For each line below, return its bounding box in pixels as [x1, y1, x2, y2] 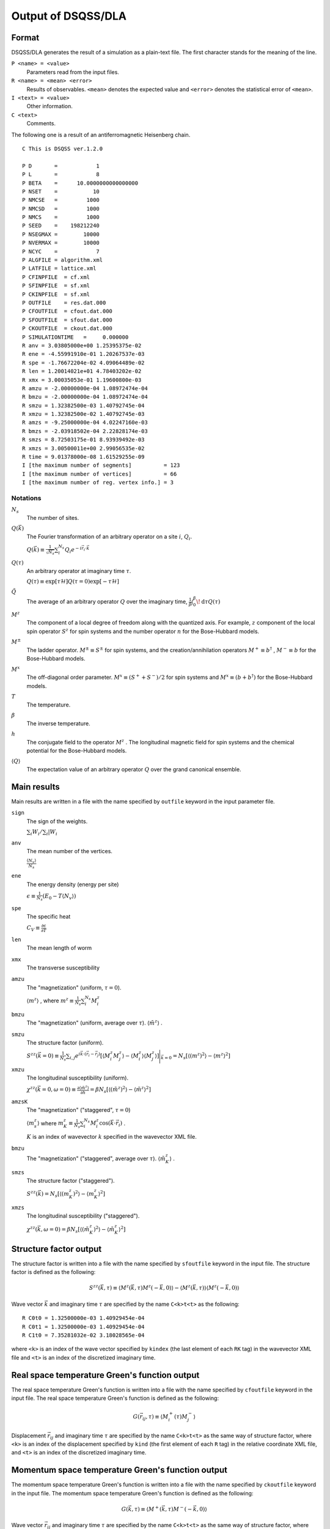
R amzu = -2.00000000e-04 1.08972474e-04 [22, 385, 148, 391]
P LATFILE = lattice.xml [22, 265, 97, 272]
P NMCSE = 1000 [22, 196, 100, 204]
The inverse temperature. [26, 719, 91, 727]
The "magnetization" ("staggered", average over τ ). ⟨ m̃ [26, 1155, 166, 1162]
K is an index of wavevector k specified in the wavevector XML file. [26, 1133, 197, 1141]
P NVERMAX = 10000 [22, 239, 100, 246]
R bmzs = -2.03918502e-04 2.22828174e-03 [22, 428, 148, 434]
